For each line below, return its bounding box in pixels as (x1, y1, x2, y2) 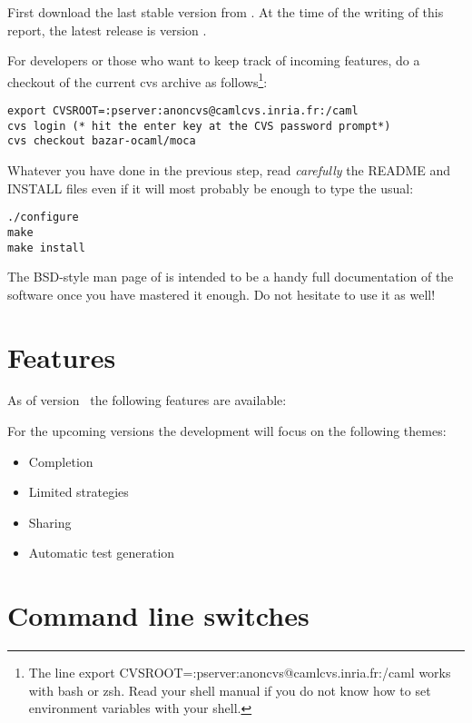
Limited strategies (28, 482, 129, 501)
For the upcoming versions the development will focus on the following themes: (7, 421, 447, 441)
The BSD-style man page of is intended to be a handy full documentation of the (7, 267, 454, 286)
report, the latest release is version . (7, 20, 207, 39)
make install (7, 241, 85, 254)
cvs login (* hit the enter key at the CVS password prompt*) (7, 119, 391, 133)
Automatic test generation (28, 543, 175, 562)
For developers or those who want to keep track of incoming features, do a (7, 51, 420, 70)
